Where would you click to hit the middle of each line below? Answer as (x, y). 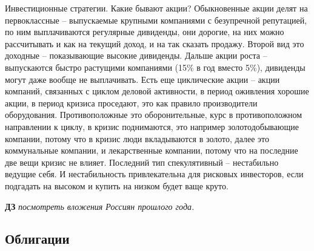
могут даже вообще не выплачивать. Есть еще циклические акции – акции (142, 79)
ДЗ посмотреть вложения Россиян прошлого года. (100, 206)
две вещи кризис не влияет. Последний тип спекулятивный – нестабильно (142, 162)
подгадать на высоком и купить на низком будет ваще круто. (117, 185)
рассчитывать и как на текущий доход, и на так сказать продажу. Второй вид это (155, 43)
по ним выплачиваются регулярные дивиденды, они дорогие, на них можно (145, 32)
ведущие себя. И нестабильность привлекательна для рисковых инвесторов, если (154, 174)
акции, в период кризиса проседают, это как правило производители (131, 103)
